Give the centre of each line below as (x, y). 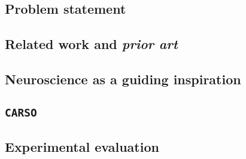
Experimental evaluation (82, 147)
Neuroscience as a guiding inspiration (123, 79)
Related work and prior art (91, 44)
